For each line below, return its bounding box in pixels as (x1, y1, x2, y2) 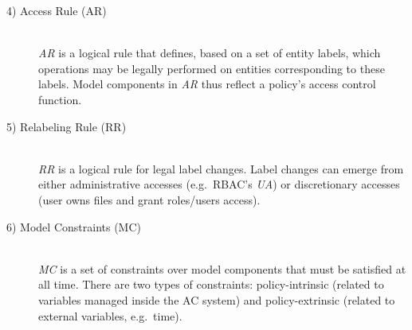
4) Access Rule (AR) (6, 2, 107, 18)
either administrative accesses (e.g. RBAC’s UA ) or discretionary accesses (38, 176, 400, 192)
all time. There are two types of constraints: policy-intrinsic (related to (38, 276, 384, 293)
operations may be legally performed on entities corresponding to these (38, 60, 385, 76)
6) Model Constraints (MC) (6, 218, 141, 235)
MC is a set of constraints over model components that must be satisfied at (38, 260, 406, 277)
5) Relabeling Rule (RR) (6, 118, 127, 134)
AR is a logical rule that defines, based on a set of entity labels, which (38, 45, 381, 61)
